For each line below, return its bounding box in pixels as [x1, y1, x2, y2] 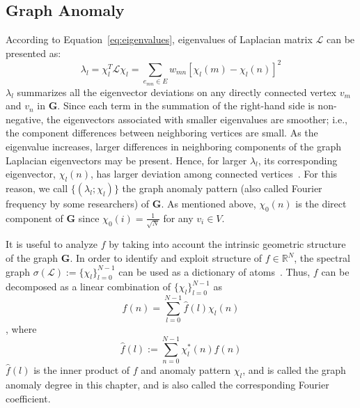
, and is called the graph [242, 363, 346, 377]
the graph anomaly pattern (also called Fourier [122, 180, 322, 195]
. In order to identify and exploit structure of [70, 251, 263, 265]
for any [163, 210, 194, 225]
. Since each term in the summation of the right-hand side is [57, 98, 315, 113]
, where [6, 322, 37, 336]
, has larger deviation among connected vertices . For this [90, 166, 338, 181]
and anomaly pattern [141, 363, 231, 377]
